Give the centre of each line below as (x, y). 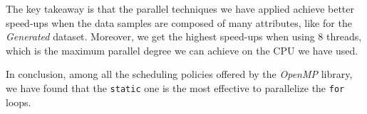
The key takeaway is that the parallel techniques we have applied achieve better (180, 8)
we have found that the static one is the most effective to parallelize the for (175, 87)
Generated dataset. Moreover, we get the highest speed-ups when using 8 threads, (184, 36)
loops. (19, 102)
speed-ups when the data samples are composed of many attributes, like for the (179, 22)
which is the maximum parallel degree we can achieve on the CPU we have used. (182, 50)
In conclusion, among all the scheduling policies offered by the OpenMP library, (179, 74)
